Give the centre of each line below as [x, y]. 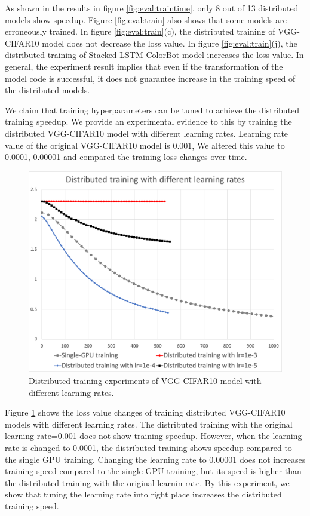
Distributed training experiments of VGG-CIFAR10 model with [145, 380]
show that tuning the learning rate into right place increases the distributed [143, 494]
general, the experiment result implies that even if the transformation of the [144, 66]
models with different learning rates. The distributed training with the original [149, 424]
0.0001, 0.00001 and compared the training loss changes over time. [126, 157]
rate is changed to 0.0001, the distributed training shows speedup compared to [148, 447]
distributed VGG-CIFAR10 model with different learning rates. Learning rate [147, 133]
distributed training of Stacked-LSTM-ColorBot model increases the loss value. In [154, 55]
